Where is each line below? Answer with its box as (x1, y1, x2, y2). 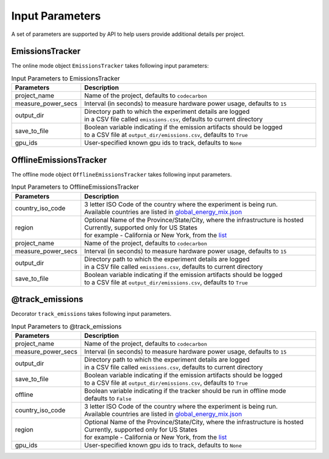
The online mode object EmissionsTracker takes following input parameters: (11, 62, 209, 69)
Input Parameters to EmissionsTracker (11, 74, 120, 83)
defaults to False (84, 394, 132, 402)
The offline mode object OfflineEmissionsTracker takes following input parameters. (11, 170, 232, 178)
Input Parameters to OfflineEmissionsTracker (11, 183, 140, 191)
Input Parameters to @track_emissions (11, 322, 122, 331)
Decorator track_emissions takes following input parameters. (11, 310, 172, 318)
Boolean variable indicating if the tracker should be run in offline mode (84, 387, 286, 395)
